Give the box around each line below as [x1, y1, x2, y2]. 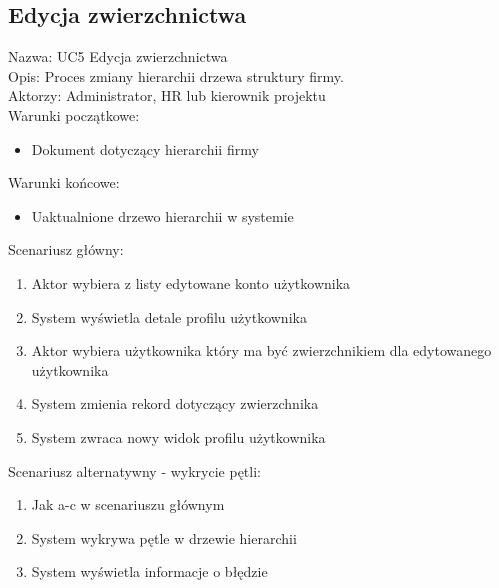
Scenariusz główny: [8, 239, 124, 260]
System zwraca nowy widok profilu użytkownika [31, 426, 326, 447]
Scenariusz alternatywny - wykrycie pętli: [8, 460, 261, 481]
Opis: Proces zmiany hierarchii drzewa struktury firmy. [8, 65, 344, 86]
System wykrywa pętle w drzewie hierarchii [31, 527, 297, 548]
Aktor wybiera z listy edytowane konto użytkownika [31, 272, 351, 293]
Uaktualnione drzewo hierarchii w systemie [31, 205, 294, 226]
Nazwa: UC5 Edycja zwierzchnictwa [8, 46, 228, 67]
